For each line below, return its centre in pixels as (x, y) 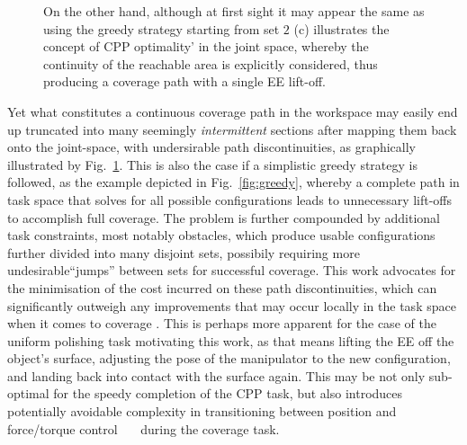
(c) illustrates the (341, 28)
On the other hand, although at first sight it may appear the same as (234, 11)
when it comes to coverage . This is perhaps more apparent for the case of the (222, 323)
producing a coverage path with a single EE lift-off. (185, 81)
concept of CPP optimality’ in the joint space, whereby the (206, 46)
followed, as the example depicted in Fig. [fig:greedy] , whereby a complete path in (233, 182)
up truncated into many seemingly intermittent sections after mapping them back (232, 129)
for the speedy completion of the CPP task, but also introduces (228, 393)
